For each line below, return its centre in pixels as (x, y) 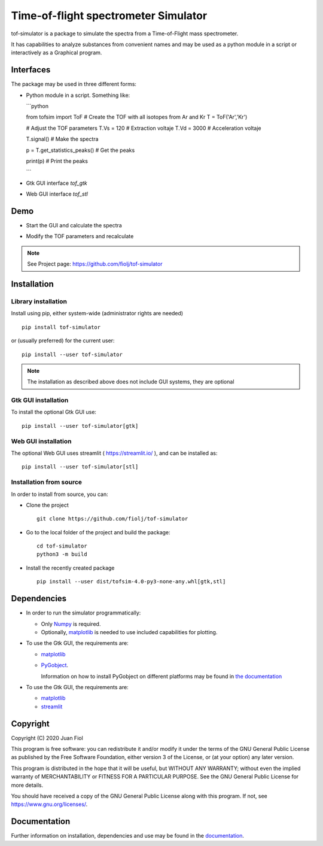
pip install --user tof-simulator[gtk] (80, 426)
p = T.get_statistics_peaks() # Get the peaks (80, 150)
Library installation (39, 301)
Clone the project (47, 505)
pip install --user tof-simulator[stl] (80, 467)
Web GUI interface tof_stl (57, 194)
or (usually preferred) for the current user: (63, 340)
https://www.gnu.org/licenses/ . (49, 804)
